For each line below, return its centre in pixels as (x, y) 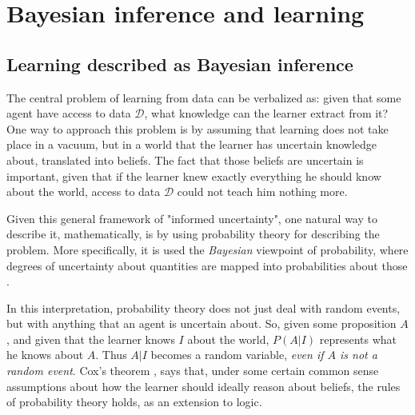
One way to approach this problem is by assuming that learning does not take (198, 128)
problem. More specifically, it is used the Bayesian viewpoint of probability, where (207, 249)
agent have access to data (69, 113)
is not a (359, 355)
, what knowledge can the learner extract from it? (266, 113)
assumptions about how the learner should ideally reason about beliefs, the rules (204, 386)
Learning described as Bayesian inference (180, 64)
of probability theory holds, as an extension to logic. (134, 402)
